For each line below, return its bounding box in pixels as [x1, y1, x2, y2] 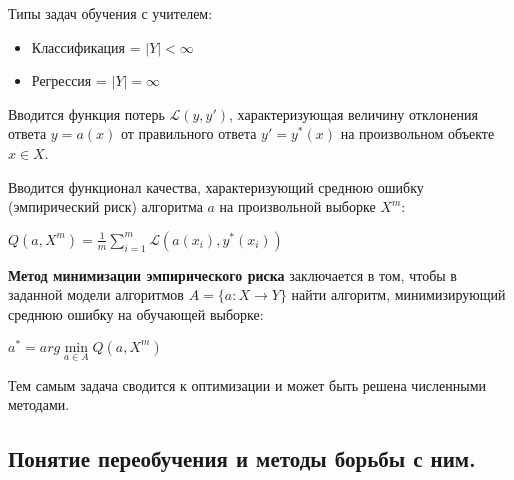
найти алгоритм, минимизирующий [291, 284, 506, 305]
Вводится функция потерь [8, 103, 165, 124]
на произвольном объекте [340, 123, 495, 144]
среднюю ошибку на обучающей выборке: [8, 303, 264, 324]
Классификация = [31, 36, 141, 57]
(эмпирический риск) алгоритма [8, 196, 203, 217]
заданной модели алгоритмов [8, 284, 184, 305]
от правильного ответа [120, 123, 257, 144]
